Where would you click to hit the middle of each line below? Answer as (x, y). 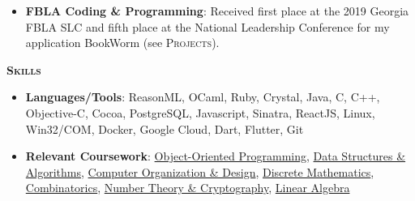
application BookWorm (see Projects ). (122, 43)
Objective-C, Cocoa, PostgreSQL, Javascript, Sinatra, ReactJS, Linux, (200, 112)
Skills (24, 69)
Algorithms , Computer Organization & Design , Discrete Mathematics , (200, 171)
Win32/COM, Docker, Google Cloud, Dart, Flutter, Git (165, 128)
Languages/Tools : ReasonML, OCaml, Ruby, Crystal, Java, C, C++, (203, 97)
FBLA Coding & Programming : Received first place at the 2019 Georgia (217, 11)
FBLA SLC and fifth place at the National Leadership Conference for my (207, 26)
